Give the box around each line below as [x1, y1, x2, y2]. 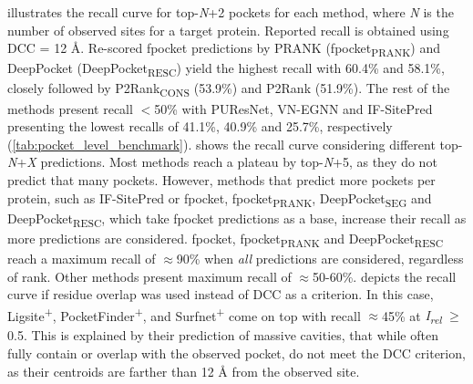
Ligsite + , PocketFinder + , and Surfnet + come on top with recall [7, 303, 361, 325]
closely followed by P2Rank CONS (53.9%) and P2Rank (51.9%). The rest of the [7, 78, 450, 100]
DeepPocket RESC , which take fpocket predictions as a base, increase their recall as [7, 208, 467, 230]
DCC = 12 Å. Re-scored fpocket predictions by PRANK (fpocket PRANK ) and [7, 38, 440, 59]
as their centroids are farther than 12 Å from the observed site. [7, 361, 360, 380]
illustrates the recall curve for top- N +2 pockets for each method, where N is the [7, 3, 454, 21]
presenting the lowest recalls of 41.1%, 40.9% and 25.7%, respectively [7, 117, 393, 136]
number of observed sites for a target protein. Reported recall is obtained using [7, 20, 449, 39]
